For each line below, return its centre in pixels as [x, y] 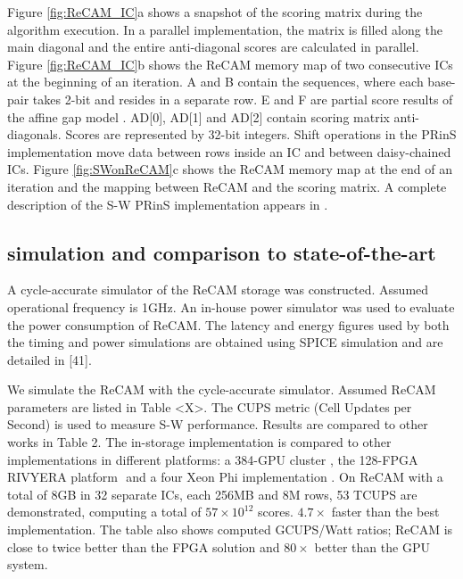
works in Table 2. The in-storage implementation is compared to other [199, 442]
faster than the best [385, 512]
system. [28, 564]
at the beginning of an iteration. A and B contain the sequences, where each [215, 82]
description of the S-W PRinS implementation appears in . [168, 204]
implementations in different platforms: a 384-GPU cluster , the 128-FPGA [213, 459]
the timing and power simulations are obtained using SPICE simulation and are [225, 342]
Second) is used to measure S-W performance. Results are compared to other [218, 424]
